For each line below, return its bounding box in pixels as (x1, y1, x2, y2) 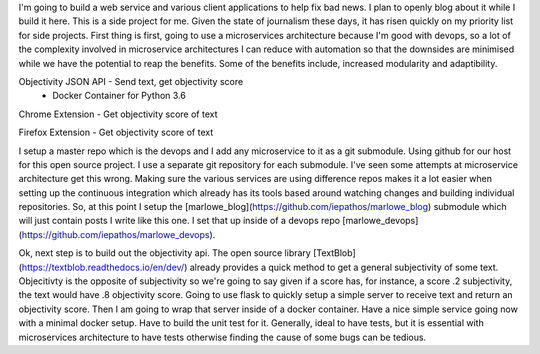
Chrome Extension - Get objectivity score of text (18, 108, 219, 120)
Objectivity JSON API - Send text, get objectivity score (18, 75, 244, 87)
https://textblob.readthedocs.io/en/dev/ (21, 261, 185, 273)
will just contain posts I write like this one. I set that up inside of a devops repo (18, 215, 340, 227)
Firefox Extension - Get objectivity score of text (18, 126, 214, 139)
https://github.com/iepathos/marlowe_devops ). (21, 228, 216, 240)
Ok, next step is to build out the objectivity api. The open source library (18, 247, 312, 259)
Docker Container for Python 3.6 (52, 90, 187, 102)
